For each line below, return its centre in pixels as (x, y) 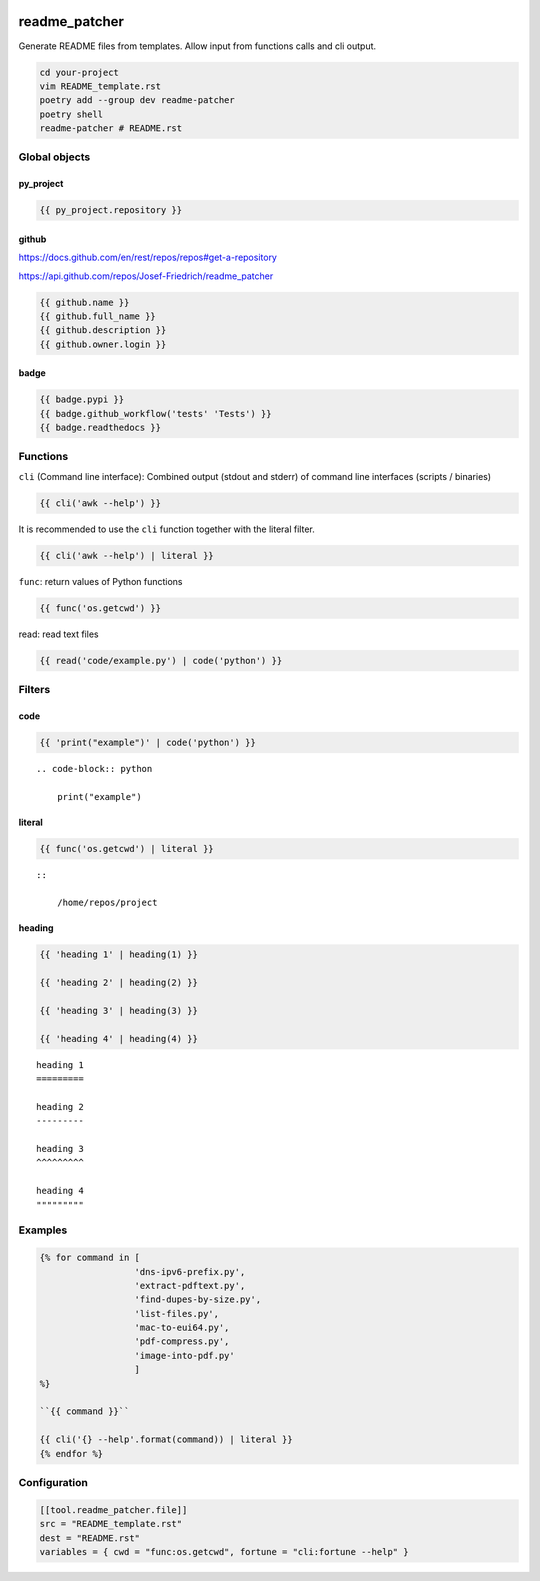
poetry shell (71, 114)
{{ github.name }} (84, 302)
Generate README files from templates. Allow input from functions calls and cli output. (197, 46)
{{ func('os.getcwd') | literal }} (126, 848)
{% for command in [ (89, 1258)
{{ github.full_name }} (98, 316)
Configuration (53, 1482)
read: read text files (58, 634)
